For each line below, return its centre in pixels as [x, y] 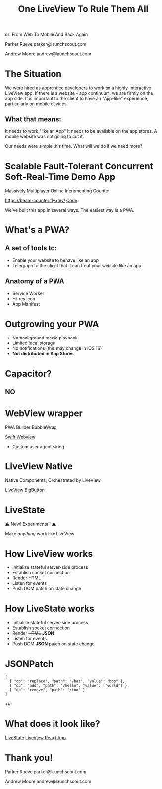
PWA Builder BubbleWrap [31, 427]
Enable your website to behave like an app [55, 260]
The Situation [33, 74]
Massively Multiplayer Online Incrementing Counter [57, 191]
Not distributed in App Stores [43, 353]
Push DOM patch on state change [47, 588]
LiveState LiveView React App [36, 737]
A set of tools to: [31, 248]
